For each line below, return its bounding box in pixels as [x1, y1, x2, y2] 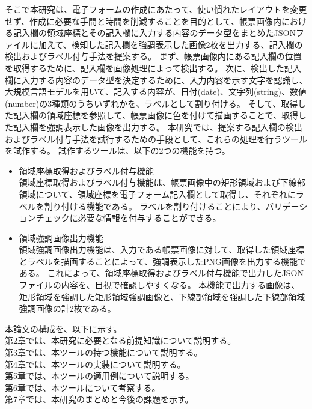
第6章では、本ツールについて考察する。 [5, 381, 161, 393]
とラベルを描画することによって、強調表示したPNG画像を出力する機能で [19, 255, 306, 267]
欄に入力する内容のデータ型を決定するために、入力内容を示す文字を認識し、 [5, 73, 308, 86]
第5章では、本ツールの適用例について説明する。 [5, 369, 194, 382]
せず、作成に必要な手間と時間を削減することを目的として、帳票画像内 [5, 14, 281, 27]
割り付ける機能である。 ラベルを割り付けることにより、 [44, 199, 266, 212]
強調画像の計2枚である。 [19, 302, 116, 315]
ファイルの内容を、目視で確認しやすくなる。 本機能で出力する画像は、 [19, 279, 300, 291]
